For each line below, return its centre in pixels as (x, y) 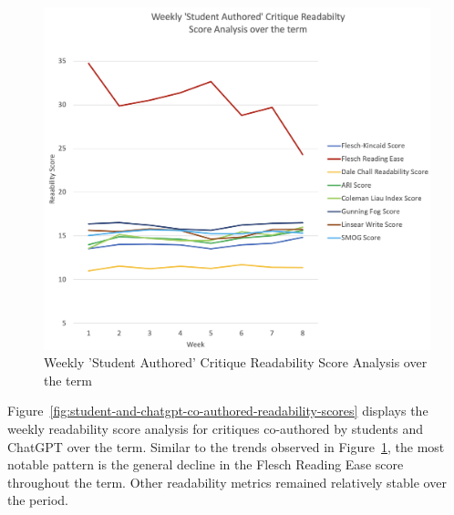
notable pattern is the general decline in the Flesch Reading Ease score (206, 464)
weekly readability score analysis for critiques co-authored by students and (216, 428)
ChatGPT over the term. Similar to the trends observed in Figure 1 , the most (226, 446)
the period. (38, 500)
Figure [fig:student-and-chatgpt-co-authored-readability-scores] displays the (218, 411)
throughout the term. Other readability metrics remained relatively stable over (227, 482)
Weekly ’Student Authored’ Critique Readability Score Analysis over (236, 362)
